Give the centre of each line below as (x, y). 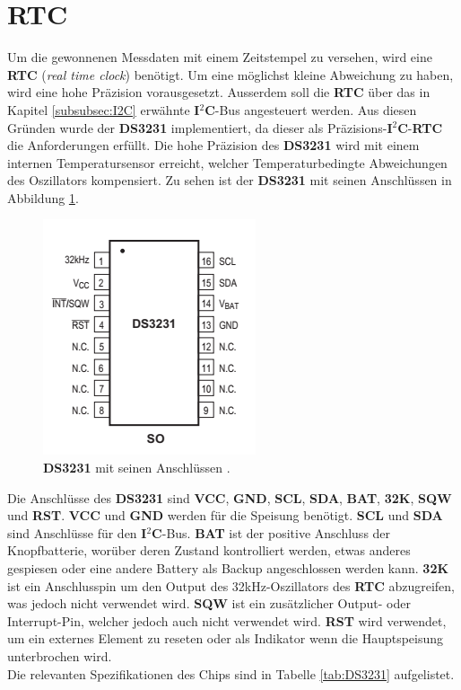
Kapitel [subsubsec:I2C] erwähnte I (104, 109)
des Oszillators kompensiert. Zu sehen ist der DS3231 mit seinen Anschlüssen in (230, 180)
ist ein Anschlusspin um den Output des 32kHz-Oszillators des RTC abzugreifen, (231, 585)
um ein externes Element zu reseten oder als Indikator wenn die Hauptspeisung (226, 638)
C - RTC (420, 127)
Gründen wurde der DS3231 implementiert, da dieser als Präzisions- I (200, 127)
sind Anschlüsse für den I (77, 532)
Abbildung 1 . (43, 197)
